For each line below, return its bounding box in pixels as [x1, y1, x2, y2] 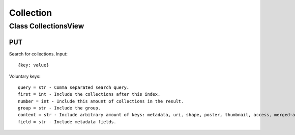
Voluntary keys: [9, 73, 41, 79]
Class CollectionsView [9, 22, 85, 30]
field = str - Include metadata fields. [18, 119, 117, 125]
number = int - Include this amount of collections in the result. [18, 98, 184, 104]
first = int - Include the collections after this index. [18, 91, 161, 97]
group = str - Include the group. [18, 106, 101, 111]
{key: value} [18, 62, 49, 68]
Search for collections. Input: [9, 51, 68, 56]
